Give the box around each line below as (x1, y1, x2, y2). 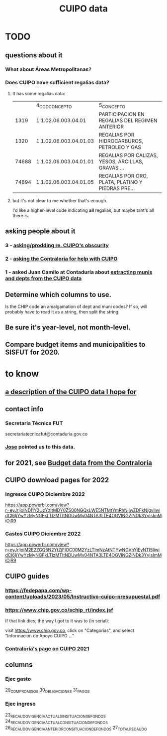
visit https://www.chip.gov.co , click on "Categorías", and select (5, 627, 135, 633)
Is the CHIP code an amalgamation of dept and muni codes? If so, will (5, 303, 148, 309)
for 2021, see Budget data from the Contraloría (5, 459, 153, 467)
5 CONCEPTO (98, 102, 126, 110)
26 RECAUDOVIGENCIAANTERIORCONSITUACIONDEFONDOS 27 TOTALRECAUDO (5, 725, 147, 732)
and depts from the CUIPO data (5, 275, 82, 282)
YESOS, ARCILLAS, (98, 158, 144, 165)
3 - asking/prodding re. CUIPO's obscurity (5, 242, 109, 249)
